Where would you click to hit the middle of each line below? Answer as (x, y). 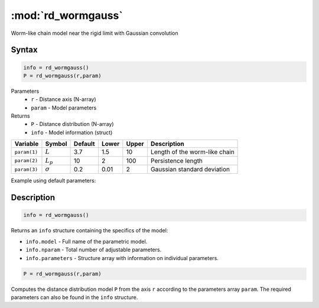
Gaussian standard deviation (191, 170)
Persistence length (177, 161)
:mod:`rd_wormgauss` (67, 15)
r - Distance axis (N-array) (64, 99)
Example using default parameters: (53, 181)
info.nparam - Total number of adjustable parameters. (94, 250)
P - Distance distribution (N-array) (73, 124)
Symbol (56, 144)
